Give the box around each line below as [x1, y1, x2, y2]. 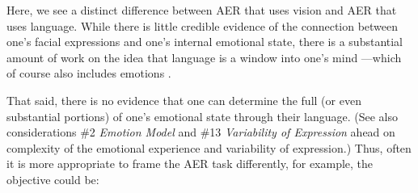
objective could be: [6, 170, 99, 187]
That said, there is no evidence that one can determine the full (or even [6, 91, 361, 108]
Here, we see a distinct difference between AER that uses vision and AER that [6, 2, 397, 18]
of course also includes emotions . [6, 65, 171, 82]
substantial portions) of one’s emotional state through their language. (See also [6, 107, 398, 124]
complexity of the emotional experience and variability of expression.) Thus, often [6, 139, 412, 156]
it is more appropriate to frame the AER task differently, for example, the [6, 155, 374, 172]
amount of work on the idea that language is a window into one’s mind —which [6, 48, 402, 65]
